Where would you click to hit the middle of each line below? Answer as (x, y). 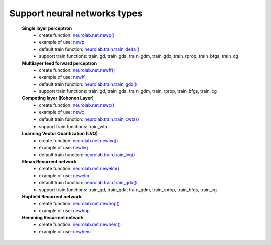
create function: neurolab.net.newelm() (79, 169)
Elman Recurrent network (49, 161)
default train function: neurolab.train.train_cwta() (89, 119)
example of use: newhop (64, 210)
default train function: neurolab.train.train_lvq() (87, 154)
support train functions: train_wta (73, 127)
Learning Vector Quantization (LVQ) (60, 134)
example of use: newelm (64, 175)
